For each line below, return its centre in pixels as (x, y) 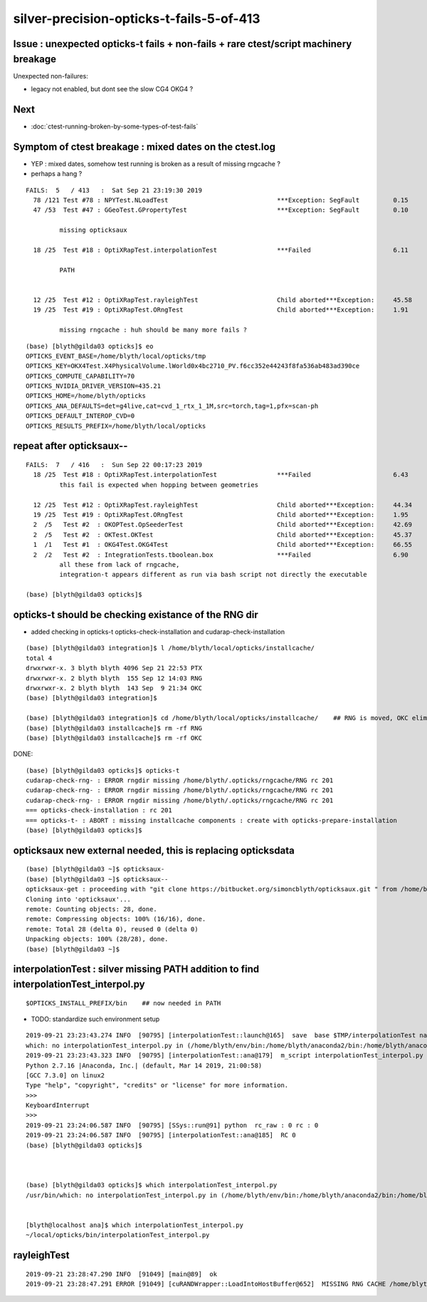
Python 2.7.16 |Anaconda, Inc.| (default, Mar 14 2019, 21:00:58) (144, 1065)
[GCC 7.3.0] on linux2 (65, 1075)
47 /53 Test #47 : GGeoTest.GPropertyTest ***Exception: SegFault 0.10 (221, 210)
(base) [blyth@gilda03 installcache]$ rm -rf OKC (114, 738)
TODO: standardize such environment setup (95, 1019)
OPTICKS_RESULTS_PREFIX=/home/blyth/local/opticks (116, 426)
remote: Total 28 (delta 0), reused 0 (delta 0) (112, 929)
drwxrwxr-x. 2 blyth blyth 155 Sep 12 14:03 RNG (114, 678)
